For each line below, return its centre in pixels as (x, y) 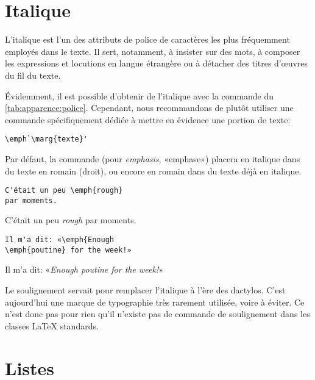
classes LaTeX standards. (52, 325)
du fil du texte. (33, 75)
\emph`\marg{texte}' (47, 139)
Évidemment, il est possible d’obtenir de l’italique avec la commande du (140, 95)
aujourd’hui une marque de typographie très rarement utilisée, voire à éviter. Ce (155, 302)
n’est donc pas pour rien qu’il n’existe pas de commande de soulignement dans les (157, 314)
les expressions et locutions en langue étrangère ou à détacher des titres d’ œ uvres (157, 63)
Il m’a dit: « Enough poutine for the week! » (84, 269)
